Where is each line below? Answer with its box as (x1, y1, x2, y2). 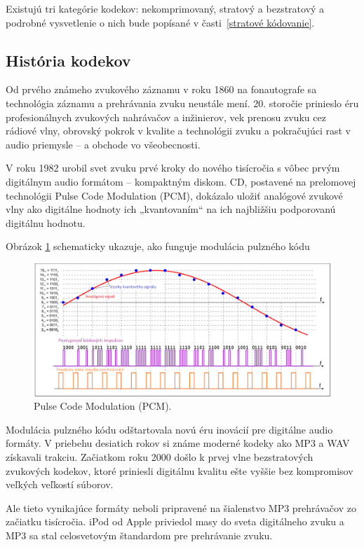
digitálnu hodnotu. (6, 215, 86, 230)
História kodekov (6, 49, 131, 71)
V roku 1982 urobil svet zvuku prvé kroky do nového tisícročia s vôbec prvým (6, 160, 340, 175)
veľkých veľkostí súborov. (6, 477, 114, 492)
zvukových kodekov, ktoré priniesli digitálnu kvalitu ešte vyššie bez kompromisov (6, 463, 353, 478)
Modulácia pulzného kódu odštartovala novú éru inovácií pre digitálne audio (6, 422, 333, 436)
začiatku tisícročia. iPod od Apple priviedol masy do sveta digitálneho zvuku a (6, 514, 344, 529)
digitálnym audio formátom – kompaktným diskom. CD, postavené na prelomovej (6, 174, 356, 188)
